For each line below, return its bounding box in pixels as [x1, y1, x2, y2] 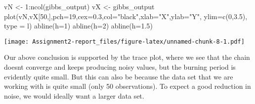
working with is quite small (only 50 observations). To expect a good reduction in [4, 81, 251, 91]
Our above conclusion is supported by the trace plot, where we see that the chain [4, 52, 250, 62]
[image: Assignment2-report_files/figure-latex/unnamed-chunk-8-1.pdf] [4, 38, 245, 45]
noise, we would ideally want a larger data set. [4, 90, 144, 101]
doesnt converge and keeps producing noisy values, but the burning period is [4, 62, 236, 72]
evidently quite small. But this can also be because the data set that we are [4, 71, 233, 81]
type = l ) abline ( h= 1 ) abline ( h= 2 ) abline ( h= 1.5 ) [4, 21, 153, 31]
